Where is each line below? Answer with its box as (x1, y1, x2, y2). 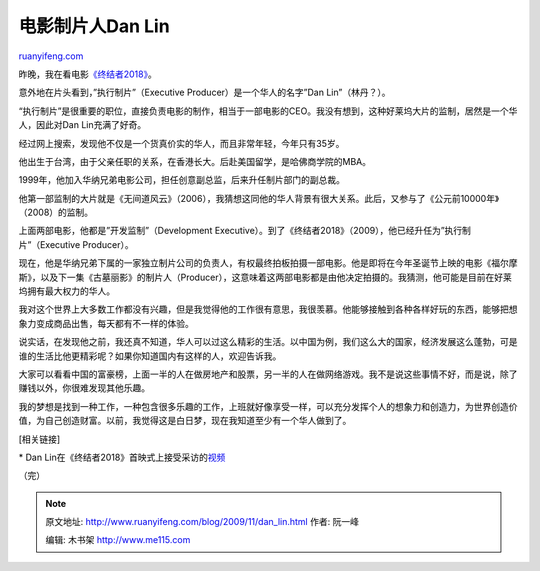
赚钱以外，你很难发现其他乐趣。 (18, 382, 150, 394)
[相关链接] (18, 433, 61, 445)
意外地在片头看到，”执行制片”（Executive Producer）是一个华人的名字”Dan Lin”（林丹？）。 (18, 86, 391, 99)
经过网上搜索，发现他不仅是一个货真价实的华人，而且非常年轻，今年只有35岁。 (18, 137, 345, 149)
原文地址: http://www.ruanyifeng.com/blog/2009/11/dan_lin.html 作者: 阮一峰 (45, 516, 360, 528)
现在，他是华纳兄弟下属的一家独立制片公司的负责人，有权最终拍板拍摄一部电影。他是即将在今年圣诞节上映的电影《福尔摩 (18, 257, 518, 269)
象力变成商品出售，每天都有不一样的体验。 (18, 317, 194, 329)
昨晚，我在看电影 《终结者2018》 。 (18, 68, 157, 80)
